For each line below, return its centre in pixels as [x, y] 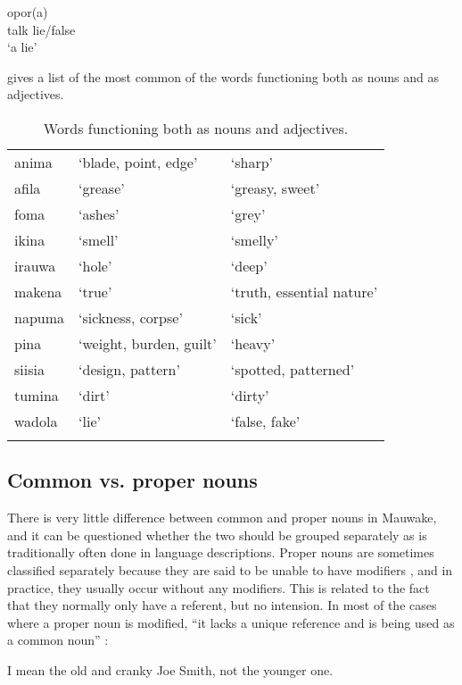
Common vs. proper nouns [132, 480]
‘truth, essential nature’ [304, 291]
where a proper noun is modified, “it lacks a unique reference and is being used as [231, 622]
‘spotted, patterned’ [293, 369]
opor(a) [28, 12]
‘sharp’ [252, 162]
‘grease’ [102, 188]
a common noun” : [58, 640]
